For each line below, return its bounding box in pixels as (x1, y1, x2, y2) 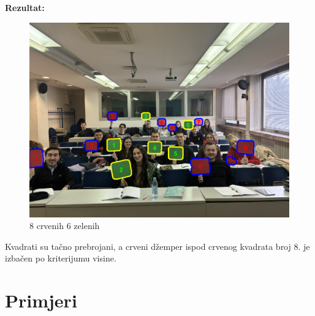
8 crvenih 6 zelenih (29, 219, 100, 232)
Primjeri (5, 288, 77, 313)
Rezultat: (5, 1, 45, 13)
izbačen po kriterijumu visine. (5, 252, 116, 265)
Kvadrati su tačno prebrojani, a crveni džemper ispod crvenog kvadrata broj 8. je (5, 239, 310, 252)
